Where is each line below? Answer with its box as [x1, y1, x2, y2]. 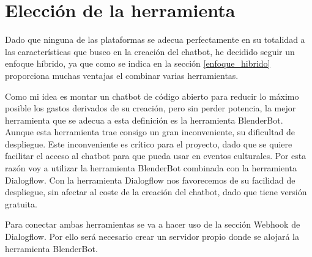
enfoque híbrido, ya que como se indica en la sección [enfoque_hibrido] [5, 57, 270, 70]
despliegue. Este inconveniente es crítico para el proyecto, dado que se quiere [5, 137, 292, 150]
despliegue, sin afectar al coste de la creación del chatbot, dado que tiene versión [5, 185, 307, 198]
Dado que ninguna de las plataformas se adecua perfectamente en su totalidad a [5, 33, 305, 46]
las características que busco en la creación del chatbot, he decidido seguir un [5, 45, 295, 58]
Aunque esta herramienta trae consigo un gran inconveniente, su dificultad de [5, 125, 295, 138]
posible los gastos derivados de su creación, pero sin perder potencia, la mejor [5, 102, 296, 114]
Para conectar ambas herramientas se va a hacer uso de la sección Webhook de [5, 218, 300, 231]
